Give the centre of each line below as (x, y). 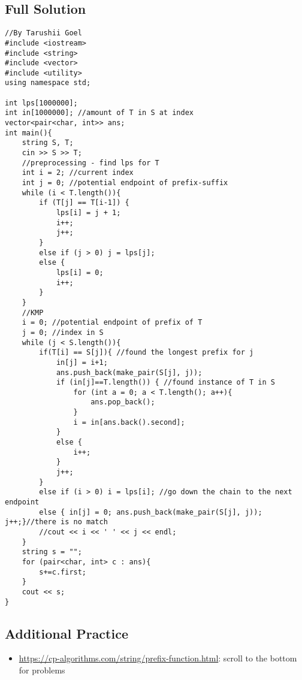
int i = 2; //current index (78, 173)
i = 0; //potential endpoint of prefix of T (112, 323)
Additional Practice (67, 633)
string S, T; (48, 143)
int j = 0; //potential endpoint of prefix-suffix (125, 183)
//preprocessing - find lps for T (90, 163)
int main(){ (28, 133)
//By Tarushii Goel (43, 33)
